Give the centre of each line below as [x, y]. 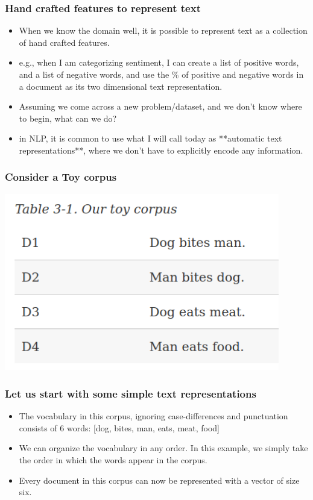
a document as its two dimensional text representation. [121, 86]
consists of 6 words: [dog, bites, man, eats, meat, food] [119, 427]
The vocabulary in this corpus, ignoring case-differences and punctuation [153, 416]
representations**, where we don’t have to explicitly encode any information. [161, 150]
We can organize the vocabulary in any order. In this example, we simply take [163, 448]
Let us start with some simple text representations [131, 393]
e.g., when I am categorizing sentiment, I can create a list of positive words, [159, 62]
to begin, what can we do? [68, 118]
